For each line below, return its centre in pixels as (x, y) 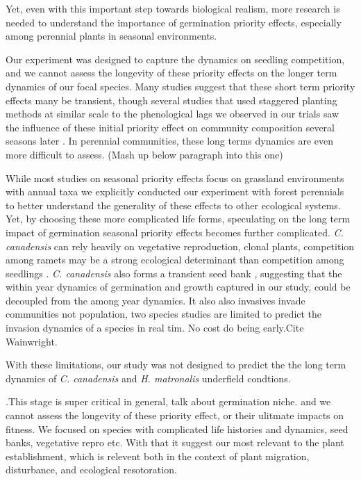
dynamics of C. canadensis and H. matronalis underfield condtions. (148, 378)
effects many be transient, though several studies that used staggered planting (171, 100)
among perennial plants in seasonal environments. (111, 36)
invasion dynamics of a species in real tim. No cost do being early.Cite (155, 328)
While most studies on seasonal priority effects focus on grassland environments (175, 178)
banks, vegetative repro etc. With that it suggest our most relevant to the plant (175, 442)
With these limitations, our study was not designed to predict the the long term (176, 365)
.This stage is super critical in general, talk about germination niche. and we (168, 401)
